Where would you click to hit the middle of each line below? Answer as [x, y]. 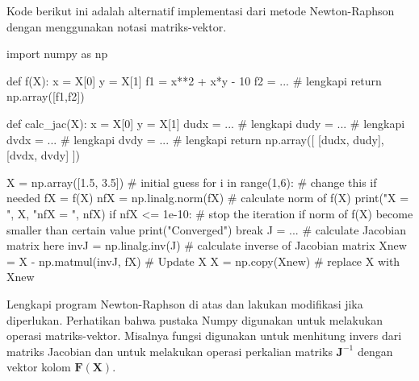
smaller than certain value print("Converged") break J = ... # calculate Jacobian [206, 229]
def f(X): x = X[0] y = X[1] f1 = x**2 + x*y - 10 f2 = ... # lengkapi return [194, 80]
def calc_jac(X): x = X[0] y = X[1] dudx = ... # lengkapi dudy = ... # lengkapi [206, 123]
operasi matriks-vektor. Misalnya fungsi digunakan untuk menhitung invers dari [204, 335]
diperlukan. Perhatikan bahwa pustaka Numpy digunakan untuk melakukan [195, 319]
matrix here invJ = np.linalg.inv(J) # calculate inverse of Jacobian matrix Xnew [207, 245]
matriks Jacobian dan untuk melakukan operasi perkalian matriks [170, 351]
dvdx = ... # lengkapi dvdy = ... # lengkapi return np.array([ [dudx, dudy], [195, 139]
